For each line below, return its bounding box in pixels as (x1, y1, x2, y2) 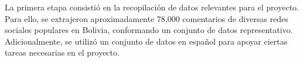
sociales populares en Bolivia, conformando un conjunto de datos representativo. (5, 24, 293, 36)
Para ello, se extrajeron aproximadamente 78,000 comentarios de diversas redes (5, 12, 288, 24)
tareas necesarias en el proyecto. (5, 46, 120, 59)
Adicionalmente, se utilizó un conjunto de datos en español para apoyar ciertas (5, 35, 288, 47)
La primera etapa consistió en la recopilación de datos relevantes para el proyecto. (5, 1, 299, 13)
